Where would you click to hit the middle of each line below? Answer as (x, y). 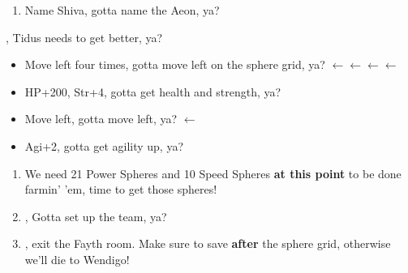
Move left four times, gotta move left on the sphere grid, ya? (175, 64)
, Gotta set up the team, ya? (96, 216)
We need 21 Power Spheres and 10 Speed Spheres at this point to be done (213, 173)
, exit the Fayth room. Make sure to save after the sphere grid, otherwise (208, 243)
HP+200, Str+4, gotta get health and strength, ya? (153, 91)
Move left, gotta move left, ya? (101, 119)
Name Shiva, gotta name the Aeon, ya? (122, 10)
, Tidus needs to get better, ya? (84, 37)
